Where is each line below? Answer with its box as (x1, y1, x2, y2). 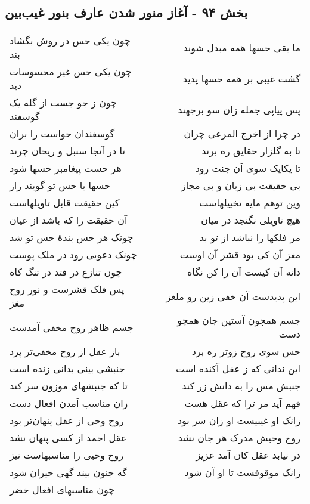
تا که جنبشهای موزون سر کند (10, 379, 128, 393)
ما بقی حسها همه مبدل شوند (183, 40, 300, 54)
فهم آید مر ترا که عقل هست (184, 396, 300, 410)
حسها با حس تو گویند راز (10, 178, 110, 193)
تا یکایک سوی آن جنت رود (195, 161, 300, 175)
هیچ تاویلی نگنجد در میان (201, 213, 300, 227)
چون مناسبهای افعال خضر (10, 483, 115, 497)
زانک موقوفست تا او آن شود (184, 465, 300, 480)
